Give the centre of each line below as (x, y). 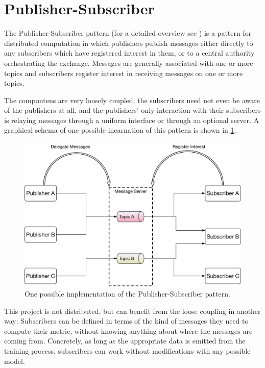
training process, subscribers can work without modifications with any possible (127, 351)
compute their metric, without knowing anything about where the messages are (128, 330)
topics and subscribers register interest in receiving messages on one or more (124, 73)
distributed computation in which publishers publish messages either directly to (129, 43)
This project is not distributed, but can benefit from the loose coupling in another (132, 311)
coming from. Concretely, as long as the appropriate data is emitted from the (125, 341)
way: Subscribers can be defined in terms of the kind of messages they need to (126, 321)
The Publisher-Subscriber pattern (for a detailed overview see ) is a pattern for (128, 33)
